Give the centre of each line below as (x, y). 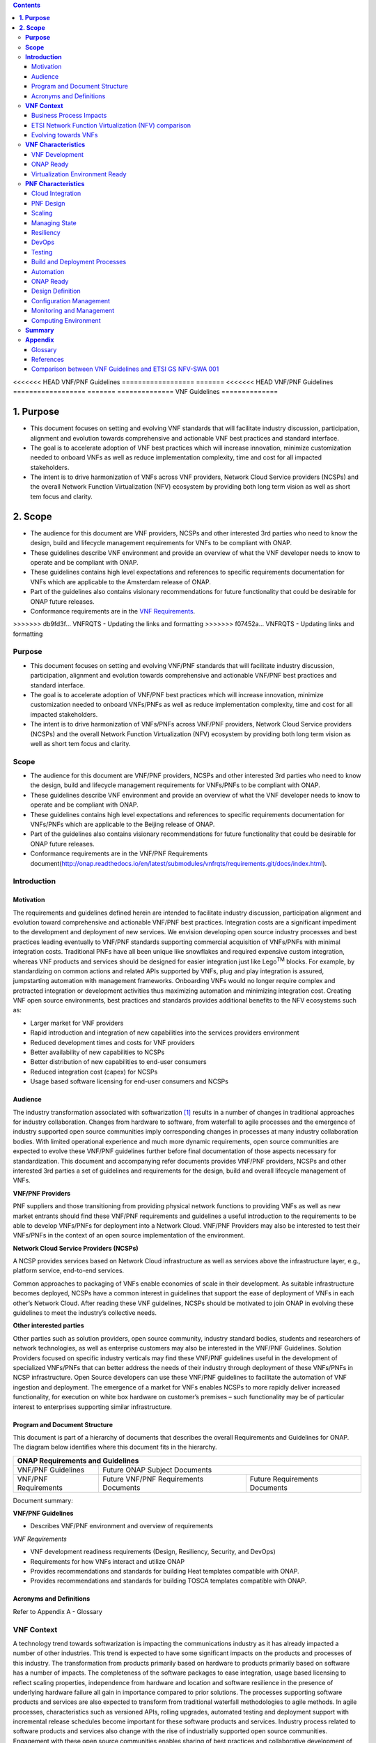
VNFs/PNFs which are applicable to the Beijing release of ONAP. (123, 824)
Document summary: (43, 1500)
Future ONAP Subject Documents (157, 1470)
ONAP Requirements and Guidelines (78, 1461)
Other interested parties (49, 1325)
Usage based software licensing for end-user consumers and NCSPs (130, 1081)
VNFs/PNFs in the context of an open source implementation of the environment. (129, 1235)
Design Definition (56, 291)
